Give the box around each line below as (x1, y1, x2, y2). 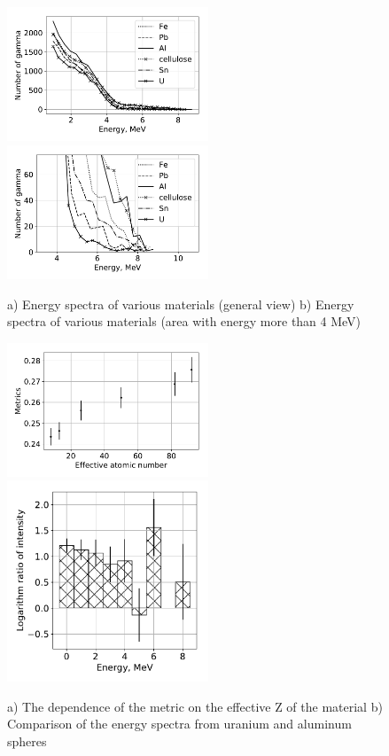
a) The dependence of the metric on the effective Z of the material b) (7, 697, 383, 715)
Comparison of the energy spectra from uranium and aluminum (7, 714, 352, 733)
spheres (7, 732, 47, 751)
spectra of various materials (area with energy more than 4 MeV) (7, 312, 362, 331)
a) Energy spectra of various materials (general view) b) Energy (7, 294, 354, 313)
